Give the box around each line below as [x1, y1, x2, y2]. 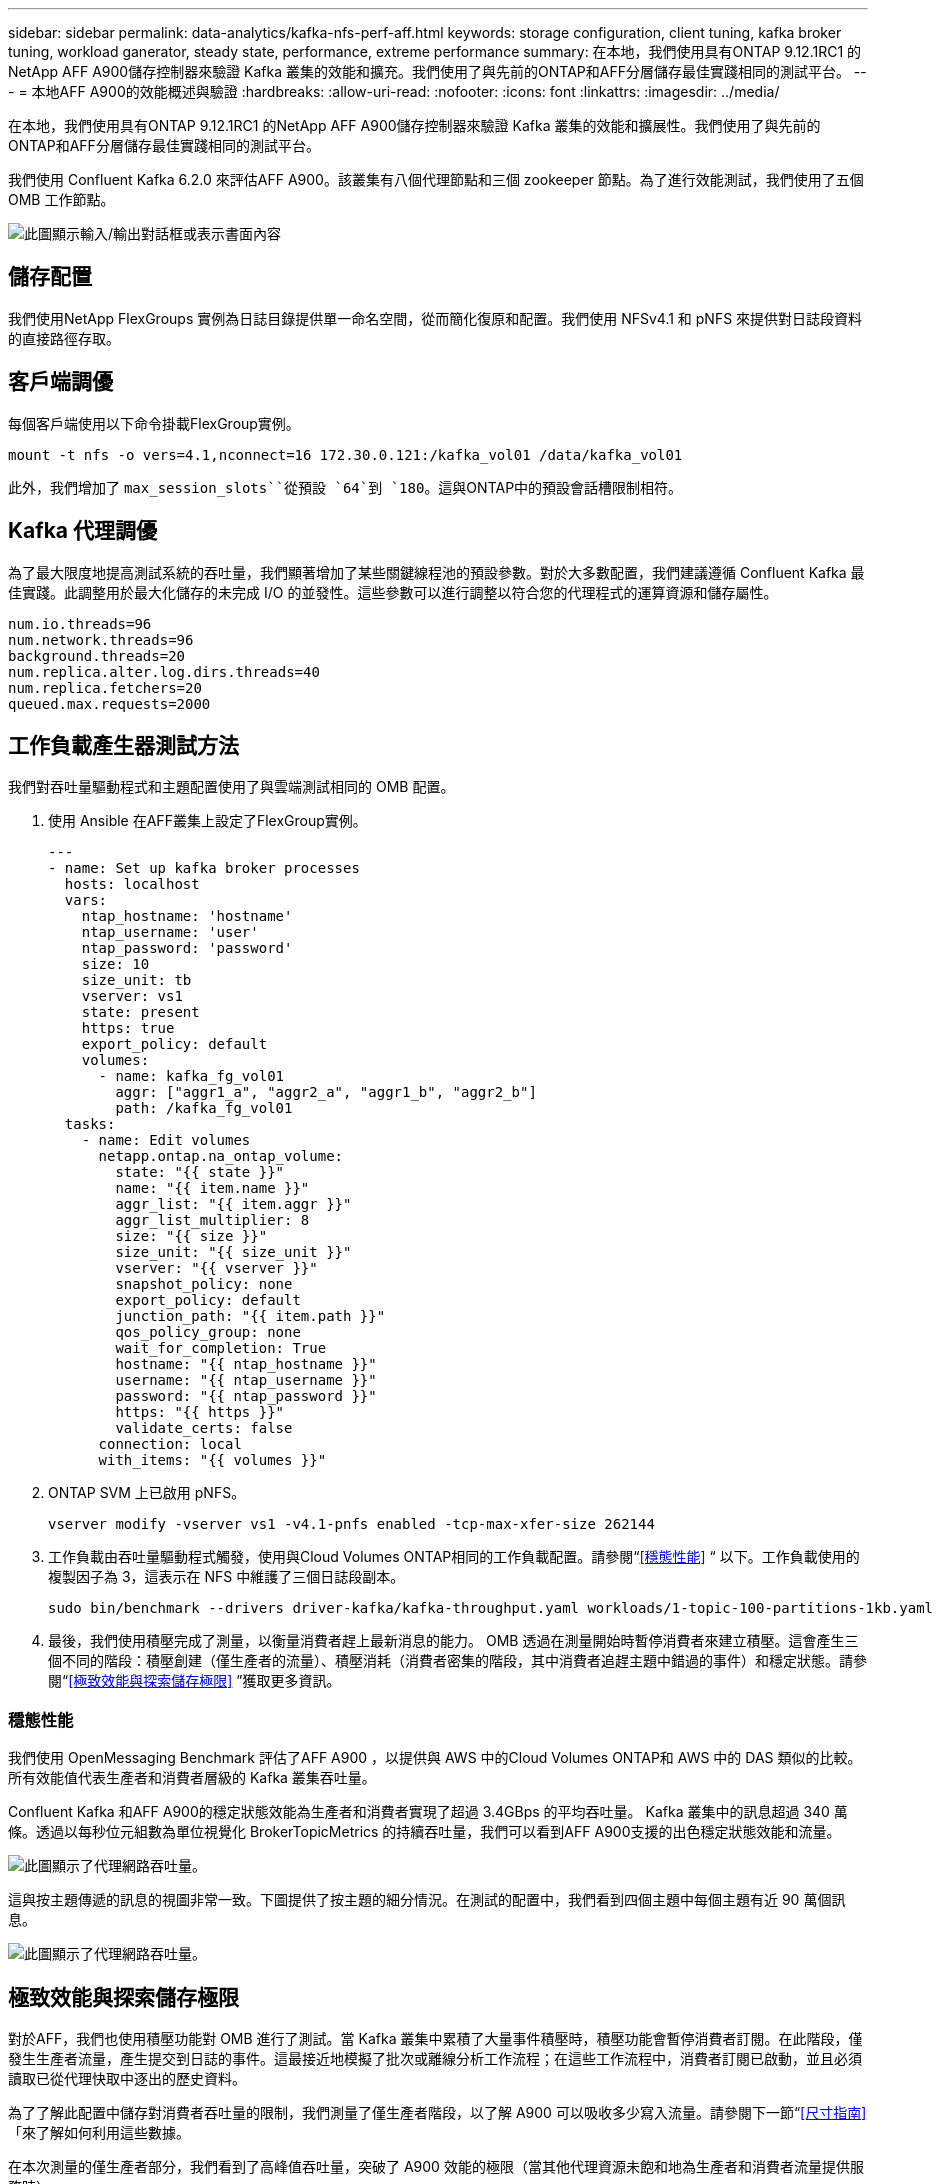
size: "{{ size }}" [115, 1228, 268, 1245]
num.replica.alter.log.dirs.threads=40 [8, 663, 320, 680]
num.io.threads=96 [8, 615, 152, 632]
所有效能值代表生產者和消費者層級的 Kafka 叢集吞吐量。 [8, 1769, 376, 1787]
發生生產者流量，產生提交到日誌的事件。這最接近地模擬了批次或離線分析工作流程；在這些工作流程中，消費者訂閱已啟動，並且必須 [8, 2049, 862, 2067]
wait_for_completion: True [115, 1340, 327, 1357]
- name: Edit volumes [81, 1132, 251, 1149]
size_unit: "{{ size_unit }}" [115, 1244, 352, 1261]
